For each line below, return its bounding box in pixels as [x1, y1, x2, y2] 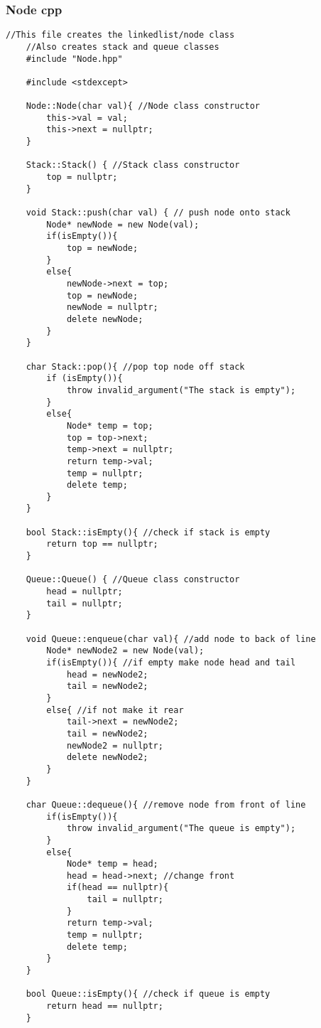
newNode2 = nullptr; [66, 740, 163, 751]
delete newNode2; [66, 752, 148, 763]
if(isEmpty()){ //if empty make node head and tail [46, 658, 296, 668]
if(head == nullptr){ [66, 882, 169, 893]
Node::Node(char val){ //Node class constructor [26, 101, 260, 112]
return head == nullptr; [46, 1001, 163, 1012]
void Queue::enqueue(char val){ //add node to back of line [26, 633, 316, 644]
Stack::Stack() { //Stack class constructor [26, 160, 240, 171]
